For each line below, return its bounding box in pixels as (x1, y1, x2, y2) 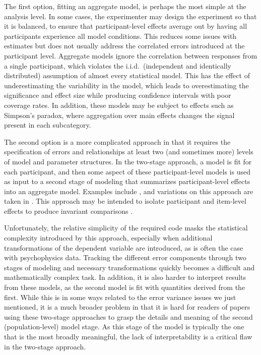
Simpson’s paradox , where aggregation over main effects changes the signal (4, 109, 235, 120)
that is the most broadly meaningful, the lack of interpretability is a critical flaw (4, 331, 252, 341)
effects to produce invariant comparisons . (4, 205, 133, 216)
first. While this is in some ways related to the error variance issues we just (4, 291, 236, 302)
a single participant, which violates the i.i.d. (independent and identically (4, 60, 231, 71)
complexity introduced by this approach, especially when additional (4, 232, 213, 243)
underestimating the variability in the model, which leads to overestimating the (4, 80, 249, 90)
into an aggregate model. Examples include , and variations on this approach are (4, 186, 253, 196)
